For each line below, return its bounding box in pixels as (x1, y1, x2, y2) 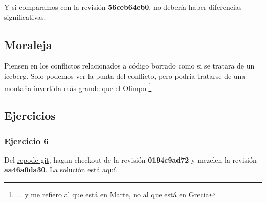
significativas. (4, 11, 46, 22)
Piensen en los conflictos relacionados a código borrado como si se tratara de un (4, 60, 255, 71)
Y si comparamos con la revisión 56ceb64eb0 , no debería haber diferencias (4, 2, 242, 12)
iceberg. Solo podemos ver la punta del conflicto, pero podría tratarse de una (4, 70, 246, 81)
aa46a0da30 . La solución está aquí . (4, 164, 118, 175)
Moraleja (4, 36, 52, 52)
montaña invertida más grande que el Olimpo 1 (4, 81, 152, 93)
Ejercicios (4, 107, 56, 123)
